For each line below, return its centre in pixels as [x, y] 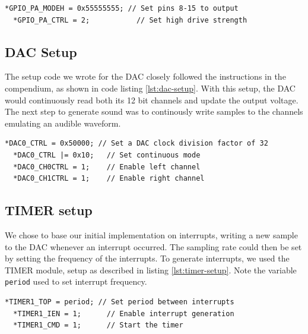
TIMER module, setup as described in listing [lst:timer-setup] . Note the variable [151, 270]
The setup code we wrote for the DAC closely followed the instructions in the [145, 76]
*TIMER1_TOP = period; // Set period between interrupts [120, 302]
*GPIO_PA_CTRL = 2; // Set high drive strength [130, 20]
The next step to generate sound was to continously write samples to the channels [154, 111]
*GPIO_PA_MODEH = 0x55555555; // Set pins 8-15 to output [122, 8]
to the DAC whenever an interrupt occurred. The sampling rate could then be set [153, 246]
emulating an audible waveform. [63, 123]
